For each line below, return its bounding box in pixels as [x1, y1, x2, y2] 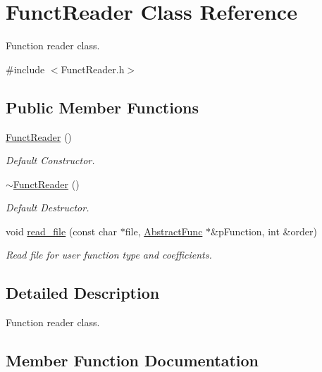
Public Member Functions [6, 96, 199, 118]
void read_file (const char [6, 223, 118, 238]
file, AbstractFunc [125, 223, 203, 238]
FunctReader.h [61, 61, 125, 76]
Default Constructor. [6, 153, 95, 168]
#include [6, 61, 45, 76]
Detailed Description [6, 282, 160, 304]
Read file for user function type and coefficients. [6, 247, 212, 262]
